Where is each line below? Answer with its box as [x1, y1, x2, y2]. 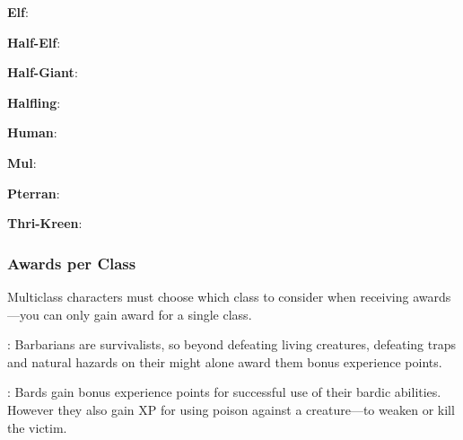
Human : [7, 123, 57, 142]
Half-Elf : [7, 32, 61, 51]
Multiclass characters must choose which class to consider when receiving [7, 286, 409, 305]
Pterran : [7, 183, 60, 202]
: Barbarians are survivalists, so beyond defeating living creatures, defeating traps [7, 335, 456, 354]
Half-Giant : [7, 63, 78, 82]
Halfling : [7, 92, 61, 111]
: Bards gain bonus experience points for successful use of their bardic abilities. [7, 383, 441, 401]
